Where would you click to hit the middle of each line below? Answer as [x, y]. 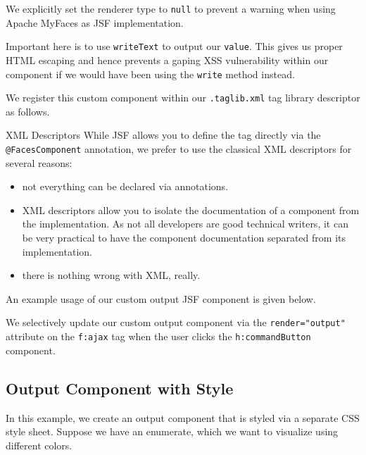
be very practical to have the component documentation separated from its [184, 238]
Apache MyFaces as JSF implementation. [95, 22]
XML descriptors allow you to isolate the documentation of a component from [191, 210]
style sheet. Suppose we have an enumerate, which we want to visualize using [172, 431]
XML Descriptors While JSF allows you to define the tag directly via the [163, 135]
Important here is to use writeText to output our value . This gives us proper [174, 46]
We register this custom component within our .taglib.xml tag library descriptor [183, 98]
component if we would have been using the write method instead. [150, 74]
